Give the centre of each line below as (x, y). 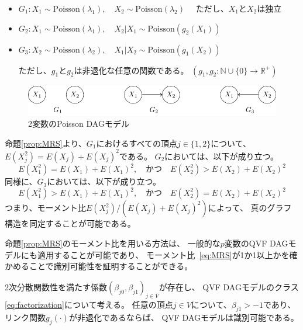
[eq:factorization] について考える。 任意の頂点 (89, 304)
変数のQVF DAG (256, 243)
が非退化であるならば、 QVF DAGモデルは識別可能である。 (184, 317)
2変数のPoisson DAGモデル (79, 124)
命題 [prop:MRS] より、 (46, 143)
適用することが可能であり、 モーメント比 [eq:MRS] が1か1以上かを (163, 254)
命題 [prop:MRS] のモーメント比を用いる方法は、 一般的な (113, 243)
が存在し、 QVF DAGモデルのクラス (229, 286)
